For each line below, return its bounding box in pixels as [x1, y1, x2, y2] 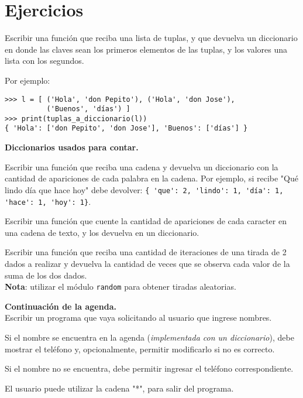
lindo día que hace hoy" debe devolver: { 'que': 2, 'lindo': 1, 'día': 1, [5, 183, 284, 195]
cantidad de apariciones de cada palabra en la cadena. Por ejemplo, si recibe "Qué [5, 172, 298, 184]
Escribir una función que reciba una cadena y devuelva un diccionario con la [5, 160, 278, 173]
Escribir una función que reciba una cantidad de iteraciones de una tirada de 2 [5, 246, 287, 258]
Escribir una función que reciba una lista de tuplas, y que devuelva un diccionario [5, 32, 298, 44]
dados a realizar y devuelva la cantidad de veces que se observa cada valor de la [5, 258, 290, 269]
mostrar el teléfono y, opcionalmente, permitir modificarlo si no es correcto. [5, 342, 275, 355]
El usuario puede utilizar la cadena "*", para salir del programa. [5, 382, 234, 394]
